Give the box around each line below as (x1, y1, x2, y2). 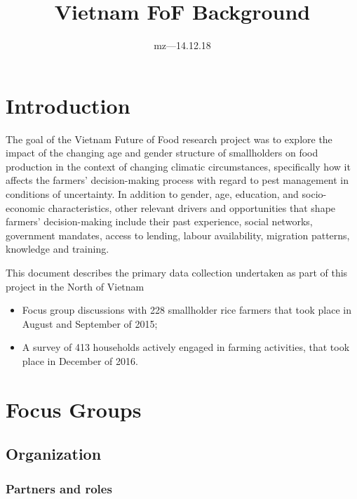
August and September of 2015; (22, 316, 158, 331)
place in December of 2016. (22, 353, 138, 368)
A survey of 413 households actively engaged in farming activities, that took (22, 340, 350, 354)
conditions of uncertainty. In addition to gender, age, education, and (6, 187, 299, 201)
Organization (6, 443, 102, 465)
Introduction (6, 91, 130, 119)
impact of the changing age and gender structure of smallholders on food (6, 145, 318, 160)
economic (6, 200, 45, 215)
